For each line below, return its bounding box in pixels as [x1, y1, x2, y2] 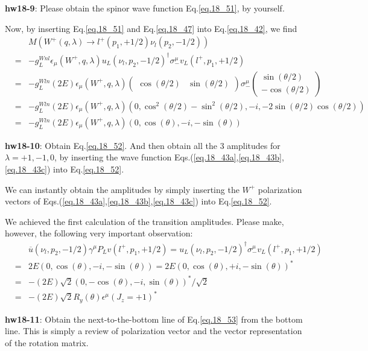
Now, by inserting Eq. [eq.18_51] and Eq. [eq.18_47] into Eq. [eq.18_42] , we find [5, 22, 297, 34]
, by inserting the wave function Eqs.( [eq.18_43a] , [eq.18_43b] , [54, 151, 284, 163]
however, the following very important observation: [5, 227, 193, 239]
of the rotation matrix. [5, 336, 89, 349]
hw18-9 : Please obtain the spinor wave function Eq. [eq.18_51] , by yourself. [5, 2, 285, 14]
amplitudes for [227, 139, 281, 151]
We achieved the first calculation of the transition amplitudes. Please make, [5, 215, 284, 227]
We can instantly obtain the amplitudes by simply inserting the [5, 183, 240, 195]
